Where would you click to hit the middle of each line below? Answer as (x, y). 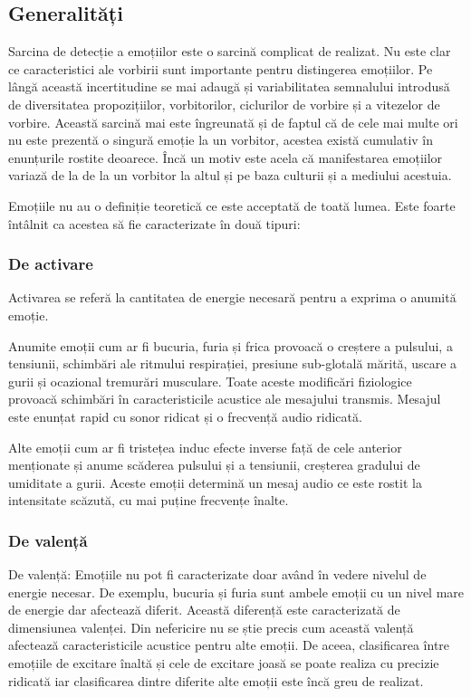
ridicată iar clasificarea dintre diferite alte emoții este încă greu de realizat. (216, 680)
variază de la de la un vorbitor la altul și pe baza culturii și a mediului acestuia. (230, 175)
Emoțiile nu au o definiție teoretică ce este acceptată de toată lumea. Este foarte (232, 205)
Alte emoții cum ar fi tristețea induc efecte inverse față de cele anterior (205, 447)
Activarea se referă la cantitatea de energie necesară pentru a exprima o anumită (232, 297)
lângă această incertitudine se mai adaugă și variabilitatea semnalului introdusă (229, 86)
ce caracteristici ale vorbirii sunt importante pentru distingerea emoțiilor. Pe (221, 68)
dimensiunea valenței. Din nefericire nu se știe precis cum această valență (211, 627)
